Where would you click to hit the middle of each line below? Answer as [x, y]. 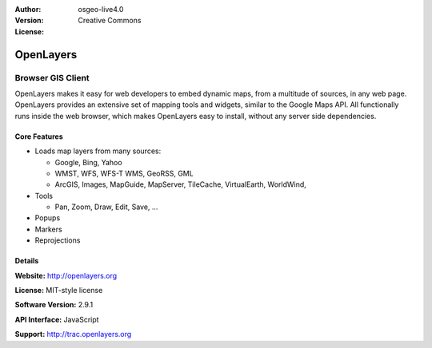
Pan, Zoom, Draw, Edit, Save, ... [106, 207]
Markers [49, 229]
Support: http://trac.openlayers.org [73, 334]
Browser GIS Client [52, 77]
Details [27, 261]
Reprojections [58, 240]
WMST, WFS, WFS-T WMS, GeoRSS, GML [124, 173]
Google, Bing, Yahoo [89, 162]
